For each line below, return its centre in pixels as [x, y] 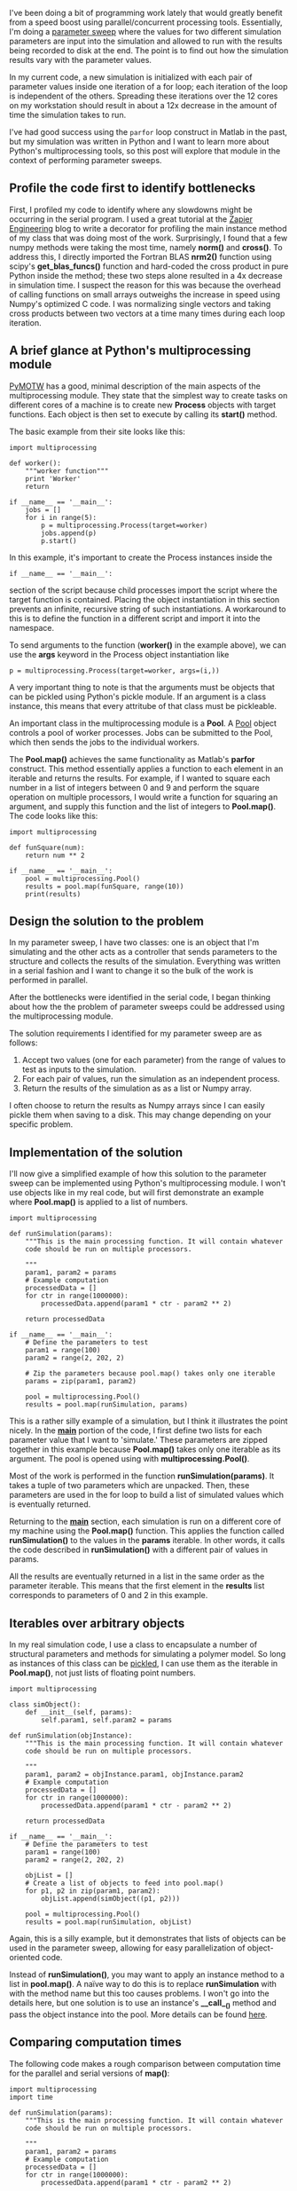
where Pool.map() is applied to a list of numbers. [99, 1202]
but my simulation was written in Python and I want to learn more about [139, 142]
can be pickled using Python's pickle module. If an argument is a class [138, 697]
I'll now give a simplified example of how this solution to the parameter [138, 1174]
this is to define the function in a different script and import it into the [135, 618]
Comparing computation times [95, 2042]
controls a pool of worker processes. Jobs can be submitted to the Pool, [141, 732]
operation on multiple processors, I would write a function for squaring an [144, 797]
